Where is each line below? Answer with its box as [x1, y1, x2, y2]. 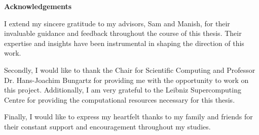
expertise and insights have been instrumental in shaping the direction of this [4, 37, 244, 48]
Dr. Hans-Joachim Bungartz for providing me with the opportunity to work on [4, 74, 249, 85]
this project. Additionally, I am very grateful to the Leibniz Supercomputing [4, 84, 241, 95]
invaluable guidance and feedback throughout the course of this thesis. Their [4, 28, 242, 38]
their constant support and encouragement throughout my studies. [4, 121, 211, 131]
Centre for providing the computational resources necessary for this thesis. [4, 94, 235, 105]
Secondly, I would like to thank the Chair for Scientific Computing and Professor [4, 64, 255, 75]
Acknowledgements [4, 1, 72, 11]
